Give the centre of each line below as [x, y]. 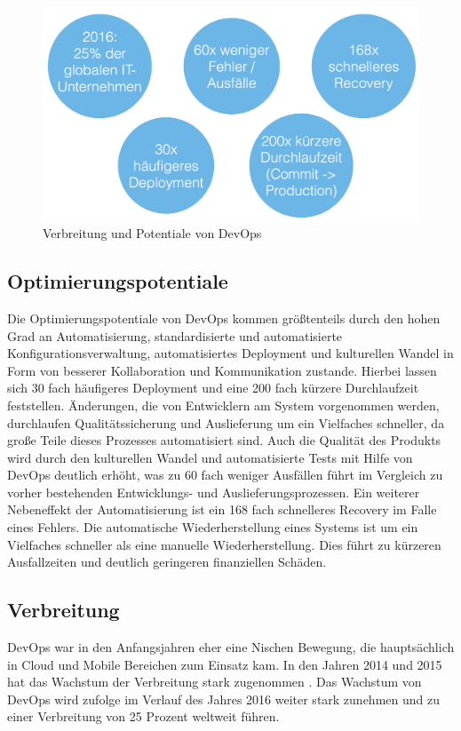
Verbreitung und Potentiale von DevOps [152, 233]
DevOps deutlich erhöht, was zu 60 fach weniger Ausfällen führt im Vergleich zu [225, 475]
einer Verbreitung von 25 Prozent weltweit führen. [143, 716]
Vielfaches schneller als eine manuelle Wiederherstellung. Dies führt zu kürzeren [224, 544]
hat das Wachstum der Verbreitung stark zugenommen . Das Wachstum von [215, 682]
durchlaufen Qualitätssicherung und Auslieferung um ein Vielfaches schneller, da [226, 422]
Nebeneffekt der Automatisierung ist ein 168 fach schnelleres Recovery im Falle [222, 509]
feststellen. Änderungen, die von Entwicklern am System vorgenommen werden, [223, 405]
